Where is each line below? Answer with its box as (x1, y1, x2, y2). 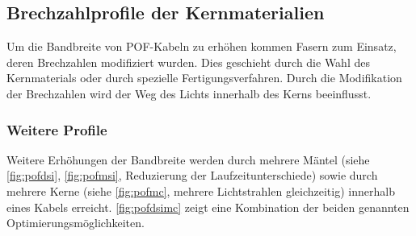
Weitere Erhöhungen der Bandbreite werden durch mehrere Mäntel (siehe (6, 151, 370, 168)
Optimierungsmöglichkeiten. (6, 214, 145, 231)
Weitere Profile (6, 119, 107, 139)
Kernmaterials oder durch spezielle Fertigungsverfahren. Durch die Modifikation (6, 69, 402, 86)
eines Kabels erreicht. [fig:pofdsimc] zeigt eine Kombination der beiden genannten (6, 198, 410, 215)
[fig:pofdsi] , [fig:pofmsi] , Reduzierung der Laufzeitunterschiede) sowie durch (6, 167, 378, 184)
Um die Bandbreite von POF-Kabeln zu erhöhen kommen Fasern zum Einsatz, (6, 38, 397, 55)
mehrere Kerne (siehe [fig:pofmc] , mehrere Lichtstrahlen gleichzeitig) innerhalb (6, 182, 395, 199)
